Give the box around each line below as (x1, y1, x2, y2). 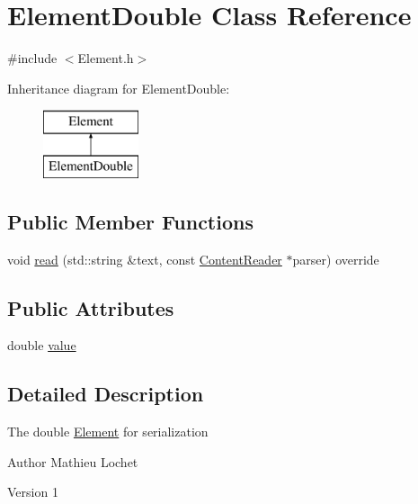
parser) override (292, 249, 379, 268)
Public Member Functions (7, 207, 253, 235)
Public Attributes (7, 293, 174, 321)
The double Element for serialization (7, 422, 209, 441)
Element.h (77, 49, 134, 67)
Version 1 (7, 482, 58, 501)
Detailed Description (7, 380, 204, 408)
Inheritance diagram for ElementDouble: (7, 78, 230, 97)
